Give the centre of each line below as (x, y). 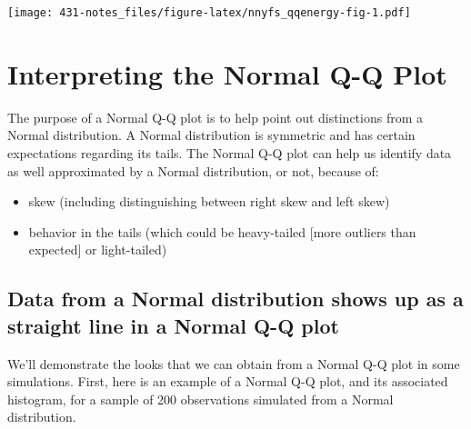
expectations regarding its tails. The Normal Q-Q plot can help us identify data (230, 152)
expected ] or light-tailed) (98, 249)
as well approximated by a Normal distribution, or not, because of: (193, 170)
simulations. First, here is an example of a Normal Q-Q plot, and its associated (228, 381)
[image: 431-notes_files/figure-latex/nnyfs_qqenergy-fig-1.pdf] (209, 13)
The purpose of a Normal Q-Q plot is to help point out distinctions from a (215, 117)
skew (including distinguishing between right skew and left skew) (209, 201)
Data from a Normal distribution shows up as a (235, 299)
